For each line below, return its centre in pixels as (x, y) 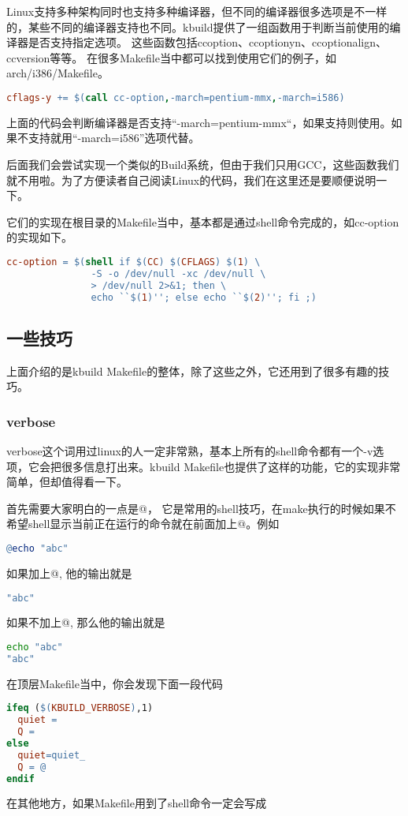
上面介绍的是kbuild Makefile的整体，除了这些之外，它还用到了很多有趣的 (193, 371)
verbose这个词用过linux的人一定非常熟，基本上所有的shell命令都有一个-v (190, 451)
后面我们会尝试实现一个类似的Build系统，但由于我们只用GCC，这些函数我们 (203, 165)
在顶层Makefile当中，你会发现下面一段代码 (115, 683)
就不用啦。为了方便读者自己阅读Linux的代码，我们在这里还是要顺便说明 (191, 180)
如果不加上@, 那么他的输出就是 (86, 622)
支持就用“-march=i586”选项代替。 (114, 138)
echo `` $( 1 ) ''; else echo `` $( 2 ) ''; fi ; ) (204, 297)
